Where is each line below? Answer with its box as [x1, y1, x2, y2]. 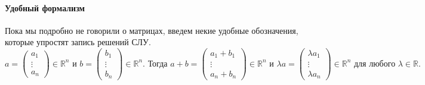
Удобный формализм [5, 1, 85, 14]
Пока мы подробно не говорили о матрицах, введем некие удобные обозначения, [5, 24, 298, 36]
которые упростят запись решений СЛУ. [5, 36, 151, 48]
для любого [353, 59, 396, 68]
